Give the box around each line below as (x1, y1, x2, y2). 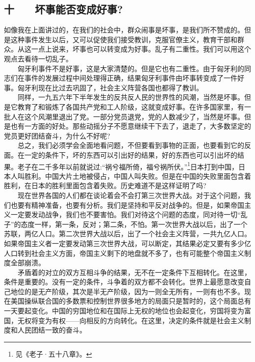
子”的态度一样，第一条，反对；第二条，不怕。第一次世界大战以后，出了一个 (4, 219, 248, 229)
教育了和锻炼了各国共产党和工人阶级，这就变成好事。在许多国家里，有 (17, 101, 244, 111)
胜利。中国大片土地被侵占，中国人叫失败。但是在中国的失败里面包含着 (24, 170, 251, 181)
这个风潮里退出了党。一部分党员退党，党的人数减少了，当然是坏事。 (24, 111, 244, 121)
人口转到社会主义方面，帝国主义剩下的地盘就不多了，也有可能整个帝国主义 (4, 248, 244, 258)
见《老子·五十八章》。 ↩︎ (15, 348, 92, 359)
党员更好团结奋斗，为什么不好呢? (4, 130, 110, 140)
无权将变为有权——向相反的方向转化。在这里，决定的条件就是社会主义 (17, 315, 244, 325)
